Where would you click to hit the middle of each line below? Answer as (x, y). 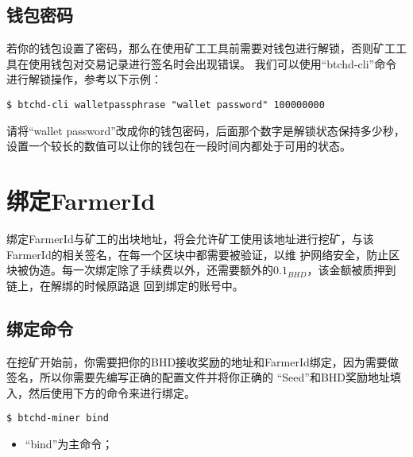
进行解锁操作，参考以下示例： (84, 79)
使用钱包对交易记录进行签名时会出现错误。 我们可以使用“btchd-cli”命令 (212, 63)
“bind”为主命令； (69, 443)
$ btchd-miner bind (58, 418)
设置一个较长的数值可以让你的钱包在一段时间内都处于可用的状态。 (179, 146)
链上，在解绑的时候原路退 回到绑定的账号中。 (125, 285)
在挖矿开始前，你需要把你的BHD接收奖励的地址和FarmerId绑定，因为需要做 (203, 361)
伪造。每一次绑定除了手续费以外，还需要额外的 (151, 270)
